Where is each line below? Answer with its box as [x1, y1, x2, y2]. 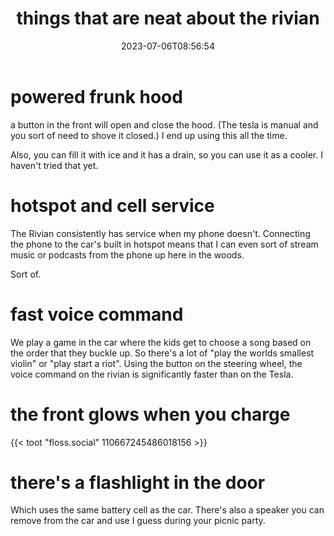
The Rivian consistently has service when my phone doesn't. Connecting [10, 227, 311, 239]
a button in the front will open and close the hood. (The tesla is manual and [10, 118, 319, 131]
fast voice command [10, 303, 184, 326]
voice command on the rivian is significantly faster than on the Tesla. [10, 368, 294, 380]
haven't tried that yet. [10, 159, 99, 171]
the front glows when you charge [10, 403, 291, 426]
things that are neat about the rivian [16, 7, 320, 30]
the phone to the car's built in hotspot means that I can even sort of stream [10, 238, 319, 250]
